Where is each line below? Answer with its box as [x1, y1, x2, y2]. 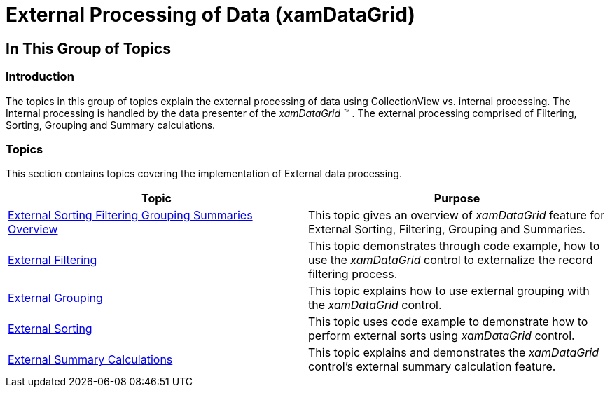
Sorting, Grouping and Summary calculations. [6, 118, 216, 131]
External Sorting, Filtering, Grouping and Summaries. [308, 222, 586, 237]
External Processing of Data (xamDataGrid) [6, 3, 415, 27]
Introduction [6, 69, 74, 84]
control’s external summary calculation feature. [308, 359, 556, 374]
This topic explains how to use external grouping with [308, 284, 590, 298]
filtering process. [308, 267, 398, 282]
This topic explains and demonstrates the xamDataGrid [308, 345, 599, 360]
